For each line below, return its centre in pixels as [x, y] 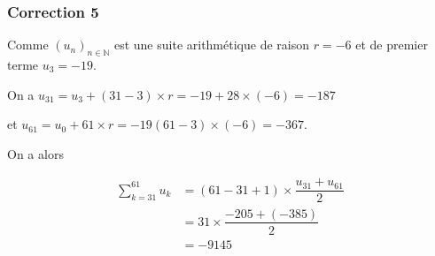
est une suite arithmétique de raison [211, 45]
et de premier [392, 45]
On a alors [35, 153]
